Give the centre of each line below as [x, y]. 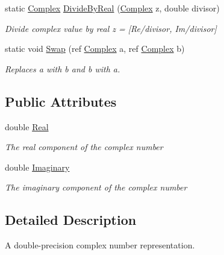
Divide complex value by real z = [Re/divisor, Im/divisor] [111, 28]
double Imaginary [37, 167]
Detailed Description [71, 220]
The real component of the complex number [84, 147]
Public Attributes [61, 101]
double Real [27, 126]
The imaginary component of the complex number [96, 187]
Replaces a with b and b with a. [63, 68]
